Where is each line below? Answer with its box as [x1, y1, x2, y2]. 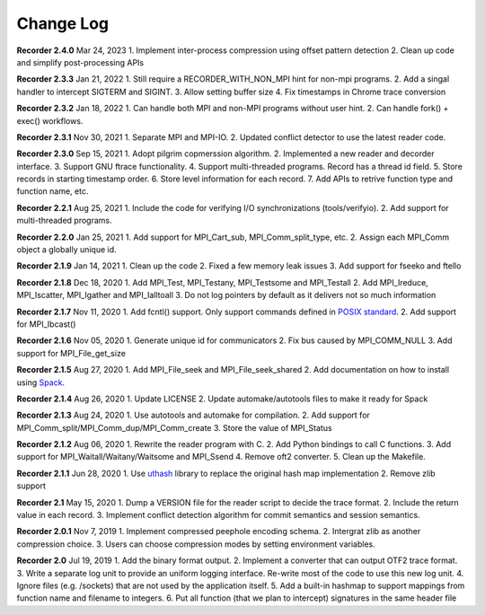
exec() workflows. [16, 115, 84, 126]
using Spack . [16, 377, 66, 388]
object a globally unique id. [16, 244, 117, 255]
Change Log [16, 13, 110, 33]
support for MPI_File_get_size [16, 347, 126, 358]
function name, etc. [16, 186, 89, 197]
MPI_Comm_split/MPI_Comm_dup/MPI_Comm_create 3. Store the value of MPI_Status [16, 422, 332, 433]
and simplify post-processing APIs [16, 57, 145, 67]
